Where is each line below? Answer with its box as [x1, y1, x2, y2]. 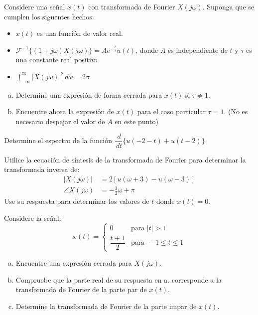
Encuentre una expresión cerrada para [15, 258, 132, 268]
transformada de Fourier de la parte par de [15, 284, 147, 295]
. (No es [224, 106, 248, 117]
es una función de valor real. [37, 28, 123, 38]
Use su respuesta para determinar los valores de [4, 196, 149, 206]
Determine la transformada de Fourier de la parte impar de [15, 301, 197, 311]
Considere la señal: [4, 212, 61, 223]
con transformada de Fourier [88, 1, 175, 11]
